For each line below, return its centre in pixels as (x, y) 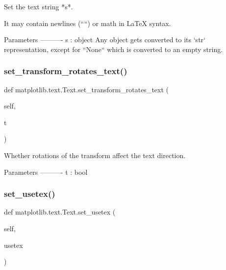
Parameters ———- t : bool (46, 172)
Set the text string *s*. (38, 6)
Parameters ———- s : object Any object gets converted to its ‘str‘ (105, 40)
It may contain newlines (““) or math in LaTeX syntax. (88, 23)
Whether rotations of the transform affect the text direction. (95, 155)
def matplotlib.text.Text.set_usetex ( (60, 212)
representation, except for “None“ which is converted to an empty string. (113, 49)
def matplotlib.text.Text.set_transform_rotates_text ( (86, 89)
